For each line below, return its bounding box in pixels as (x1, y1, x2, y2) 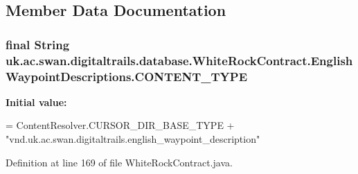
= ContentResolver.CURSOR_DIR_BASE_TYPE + (6, 118, 235, 132)
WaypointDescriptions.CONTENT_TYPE (6, 67, 248, 85)
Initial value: (6, 94, 67, 109)
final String (6, 35, 70, 53)
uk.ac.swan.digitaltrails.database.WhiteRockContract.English (6, 51, 353, 69)
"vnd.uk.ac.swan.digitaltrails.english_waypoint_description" (6, 132, 260, 146)
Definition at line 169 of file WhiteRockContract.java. (6, 155, 233, 169)
